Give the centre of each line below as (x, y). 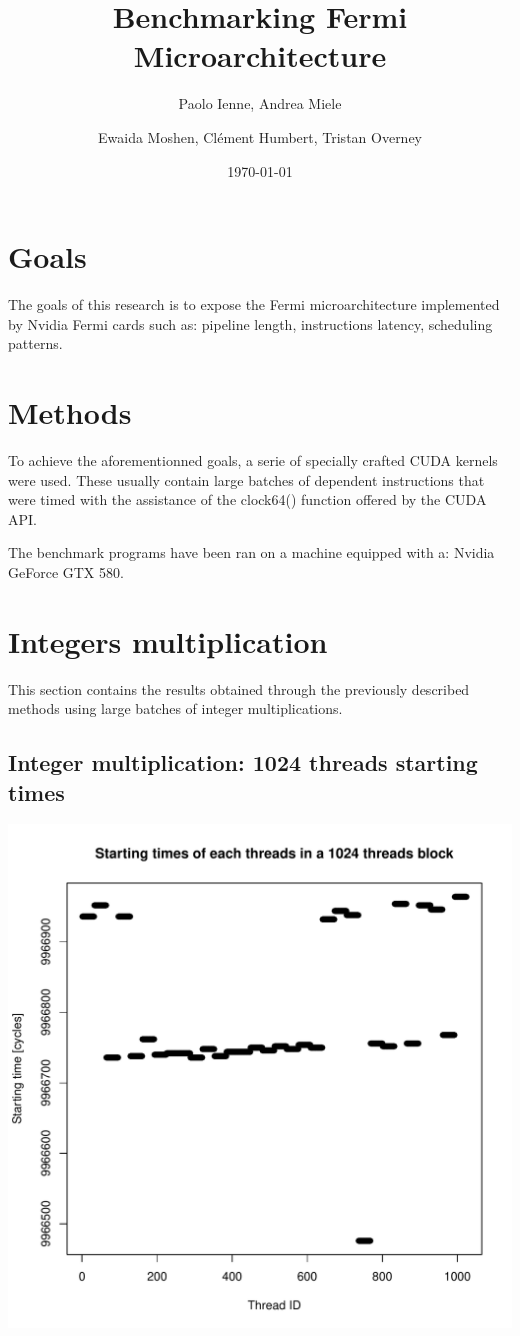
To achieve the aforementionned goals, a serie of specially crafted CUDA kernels (253, 459)
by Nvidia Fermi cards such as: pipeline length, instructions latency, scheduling (250, 323)
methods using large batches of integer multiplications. (175, 708)
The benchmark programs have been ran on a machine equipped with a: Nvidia (251, 552)
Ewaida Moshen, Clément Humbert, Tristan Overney (260, 136)
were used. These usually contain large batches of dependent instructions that (246, 479)
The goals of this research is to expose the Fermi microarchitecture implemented (254, 304)
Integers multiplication (168, 640)
